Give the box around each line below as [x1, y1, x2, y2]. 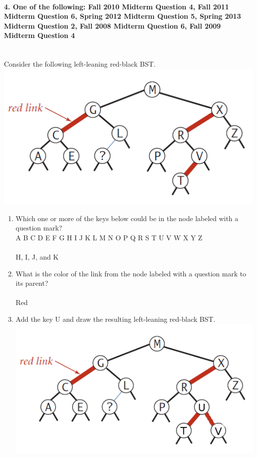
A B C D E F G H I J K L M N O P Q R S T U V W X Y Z [15, 232, 203, 242]
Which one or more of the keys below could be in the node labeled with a [15, 213, 238, 223]
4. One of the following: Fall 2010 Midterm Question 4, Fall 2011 [4, 1, 229, 11]
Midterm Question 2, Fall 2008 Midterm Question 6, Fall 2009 [4, 20, 221, 31]
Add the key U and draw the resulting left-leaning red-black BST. [15, 313, 215, 324]
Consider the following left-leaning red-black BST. [4, 59, 156, 69]
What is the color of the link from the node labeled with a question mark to [15, 268, 246, 278]
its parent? [15, 278, 48, 288]
